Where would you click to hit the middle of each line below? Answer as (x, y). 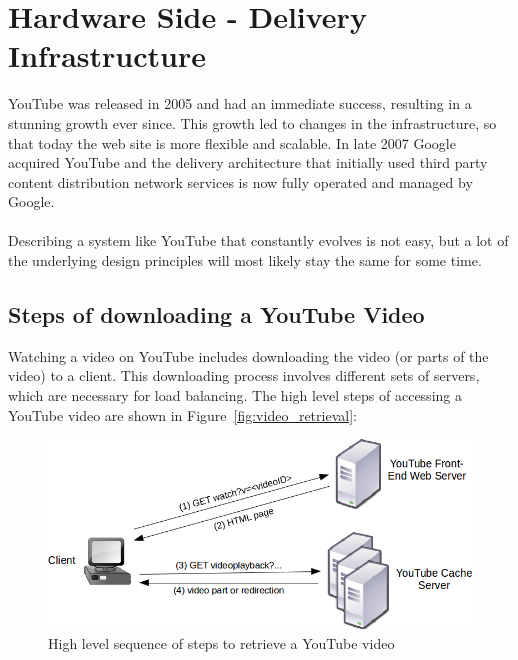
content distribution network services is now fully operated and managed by (240, 181)
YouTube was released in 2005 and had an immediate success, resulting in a (240, 103)
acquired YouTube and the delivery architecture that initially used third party (248, 162)
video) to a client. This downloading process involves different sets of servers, (244, 375)
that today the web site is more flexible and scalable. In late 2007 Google (232, 142)
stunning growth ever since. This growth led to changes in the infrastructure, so (252, 122)
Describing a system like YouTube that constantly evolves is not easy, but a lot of (258, 240)
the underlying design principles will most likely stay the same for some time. (245, 260)
